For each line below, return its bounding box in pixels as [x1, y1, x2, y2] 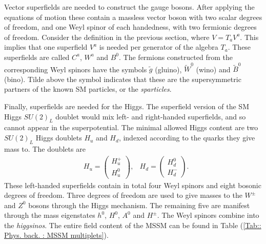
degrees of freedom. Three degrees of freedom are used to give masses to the [4, 190, 242, 200]
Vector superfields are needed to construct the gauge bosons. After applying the [4, 2, 255, 12]
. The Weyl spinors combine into [157, 210, 259, 220]
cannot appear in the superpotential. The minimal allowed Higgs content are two [4, 122, 258, 133]
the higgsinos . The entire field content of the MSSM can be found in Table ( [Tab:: [4, 219, 261, 230]
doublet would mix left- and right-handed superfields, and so [55, 111, 246, 121]
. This [240, 31, 259, 42]
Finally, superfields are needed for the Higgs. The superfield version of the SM [4, 101, 249, 112]
